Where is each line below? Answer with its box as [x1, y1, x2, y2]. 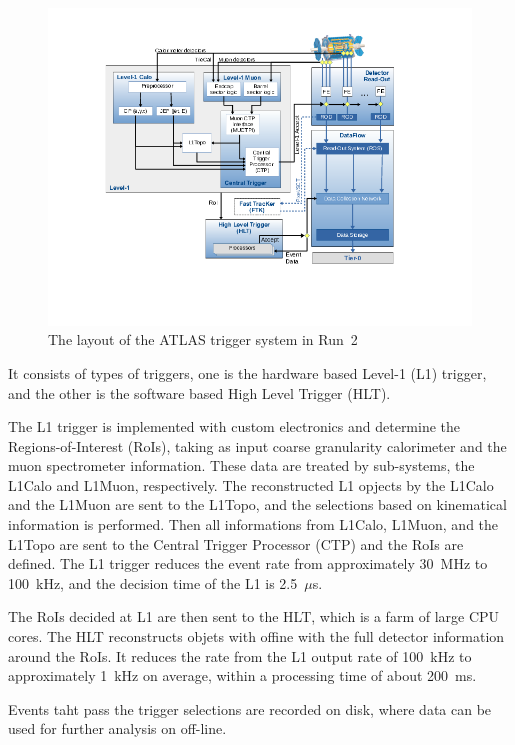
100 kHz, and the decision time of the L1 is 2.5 [8, 572, 298, 593]
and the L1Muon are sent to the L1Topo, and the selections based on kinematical [8, 494, 507, 515]
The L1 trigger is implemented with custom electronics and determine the [8, 416, 461, 437]
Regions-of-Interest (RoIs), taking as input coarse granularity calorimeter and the [8, 435, 507, 456]
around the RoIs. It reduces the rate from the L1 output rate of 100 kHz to [8, 645, 472, 666]
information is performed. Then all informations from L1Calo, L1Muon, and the [8, 514, 499, 535]
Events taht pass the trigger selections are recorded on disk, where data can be [8, 698, 492, 719]
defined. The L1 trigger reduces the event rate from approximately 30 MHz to [8, 553, 488, 574]
